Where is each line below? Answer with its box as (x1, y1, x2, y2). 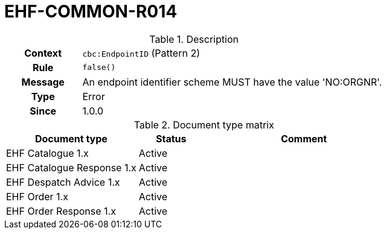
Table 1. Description (149, 33, 239, 45)
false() (82, 63, 116, 72)
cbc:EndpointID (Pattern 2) (82, 46, 201, 59)
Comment (280, 132, 327, 145)
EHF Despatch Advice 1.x (6, 175, 120, 188)
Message (21, 75, 65, 88)
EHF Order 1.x (6, 190, 68, 203)
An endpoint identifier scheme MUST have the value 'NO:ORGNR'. (82, 75, 382, 88)
